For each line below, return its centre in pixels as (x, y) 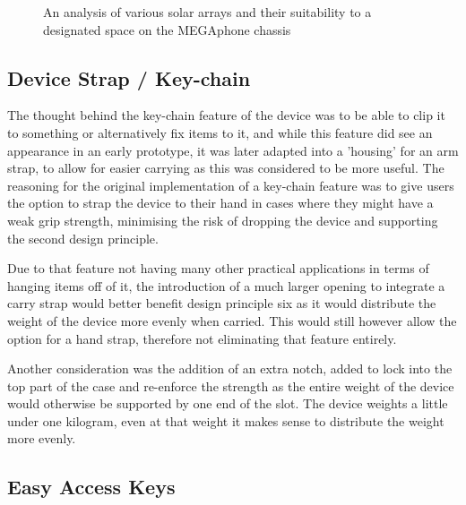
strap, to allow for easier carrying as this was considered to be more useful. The (226, 168)
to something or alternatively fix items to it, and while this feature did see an (220, 132)
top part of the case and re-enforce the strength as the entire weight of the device (231, 385)
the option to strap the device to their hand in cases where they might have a (220, 203)
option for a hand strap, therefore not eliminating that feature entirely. (202, 338)
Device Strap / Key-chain (129, 77)
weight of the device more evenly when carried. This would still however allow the (232, 320)
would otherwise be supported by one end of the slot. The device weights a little (228, 403)
